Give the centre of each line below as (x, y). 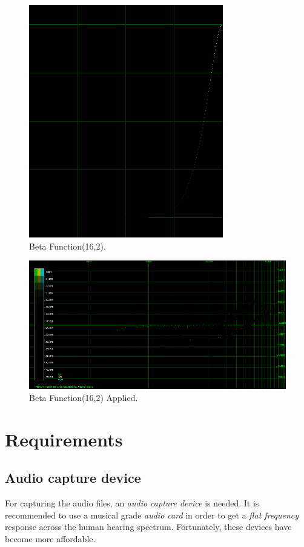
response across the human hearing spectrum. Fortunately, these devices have (148, 527)
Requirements (64, 439)
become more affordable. (50, 538)
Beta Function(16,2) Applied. (84, 397)
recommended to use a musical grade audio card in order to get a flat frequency (152, 515)
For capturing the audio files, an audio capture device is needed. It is (132, 502)
